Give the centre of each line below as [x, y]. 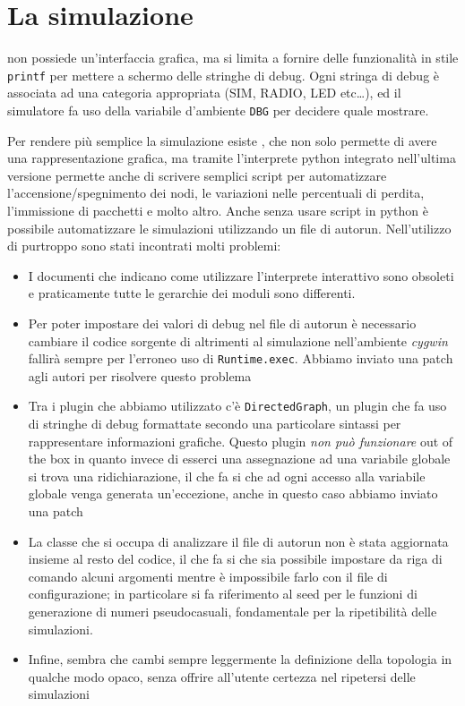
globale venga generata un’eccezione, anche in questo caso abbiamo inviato [233, 493]
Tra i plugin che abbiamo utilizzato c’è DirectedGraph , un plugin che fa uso [237, 406]
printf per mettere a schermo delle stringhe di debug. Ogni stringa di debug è [224, 75]
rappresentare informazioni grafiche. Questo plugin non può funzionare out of [241, 441]
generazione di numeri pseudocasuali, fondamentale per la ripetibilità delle [232, 611]
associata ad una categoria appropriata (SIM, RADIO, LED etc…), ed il [204, 93]
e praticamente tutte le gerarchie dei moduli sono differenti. [192, 293]
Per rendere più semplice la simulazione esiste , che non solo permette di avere [222, 140]
